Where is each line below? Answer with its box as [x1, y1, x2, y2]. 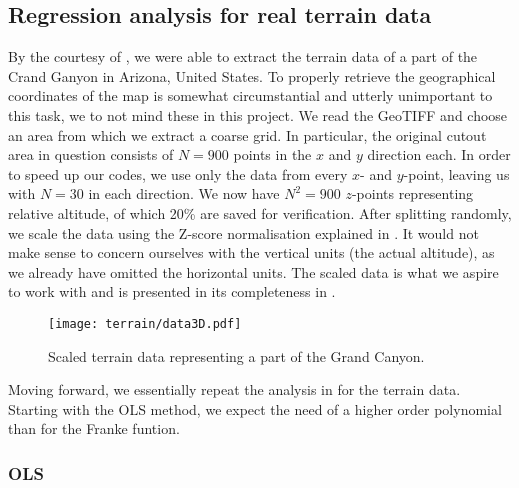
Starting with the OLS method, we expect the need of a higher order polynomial [8, 398, 502, 419]
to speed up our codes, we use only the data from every [8, 163, 348, 184]
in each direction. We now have [88, 183, 280, 204]
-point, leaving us [403, 163, 510, 184]
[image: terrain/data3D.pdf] [48, 316, 242, 331]
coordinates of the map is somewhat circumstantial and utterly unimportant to [8, 85, 493, 106]
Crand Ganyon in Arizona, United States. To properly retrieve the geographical [8, 65, 496, 86]
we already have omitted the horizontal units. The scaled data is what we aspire [8, 261, 499, 282]
